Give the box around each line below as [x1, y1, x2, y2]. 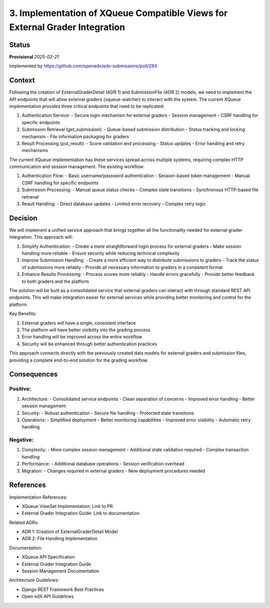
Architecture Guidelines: [9, 577, 59, 583]
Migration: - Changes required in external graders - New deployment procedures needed [21, 468, 205, 474]
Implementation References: [9, 494, 67, 500]
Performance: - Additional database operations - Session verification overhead [21, 461, 184, 467]
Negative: [9, 436, 34, 443]
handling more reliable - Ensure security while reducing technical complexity [21, 250, 180, 256]
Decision [9, 214, 37, 222]
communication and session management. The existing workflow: [9, 164, 145, 170]
